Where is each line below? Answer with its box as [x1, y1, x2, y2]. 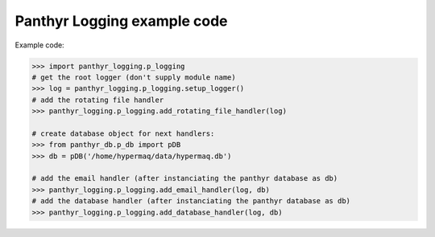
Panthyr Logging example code [14, 12, 229, 30]
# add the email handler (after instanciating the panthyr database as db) [31, 174, 338, 183]
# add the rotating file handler [31, 95, 164, 104]
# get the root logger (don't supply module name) [31, 72, 237, 82]
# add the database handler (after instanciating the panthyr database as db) [31, 197, 350, 206]
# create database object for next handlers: [31, 129, 215, 138]
